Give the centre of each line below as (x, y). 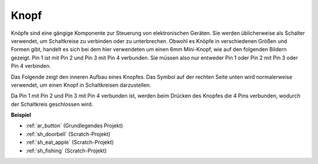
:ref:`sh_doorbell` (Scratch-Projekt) (68, 134)
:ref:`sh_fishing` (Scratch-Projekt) (66, 150)
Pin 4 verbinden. (31, 66)
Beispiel (21, 115)
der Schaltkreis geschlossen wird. (52, 104)
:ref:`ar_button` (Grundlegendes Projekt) (74, 126)
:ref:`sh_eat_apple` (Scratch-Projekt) (70, 142)
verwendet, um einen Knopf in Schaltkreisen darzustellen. (81, 85)
